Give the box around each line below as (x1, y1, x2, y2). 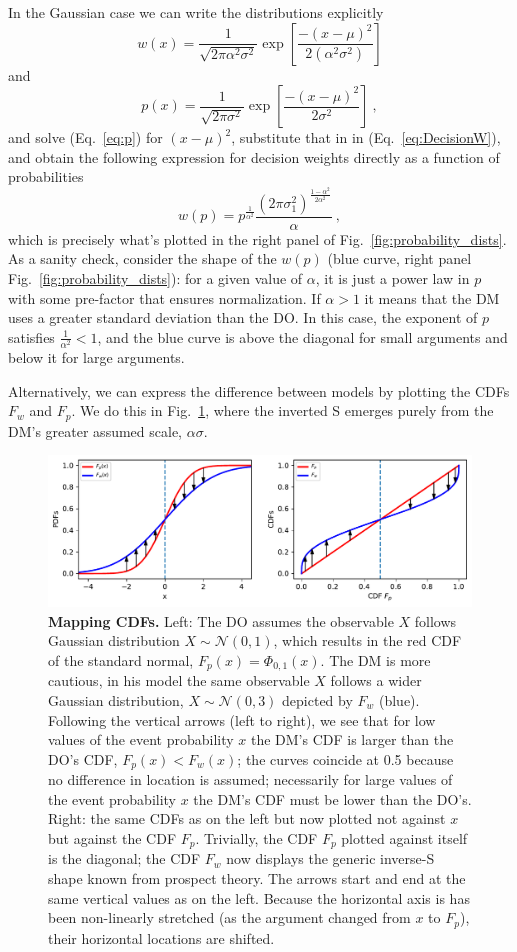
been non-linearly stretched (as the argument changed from (48, 907, 411, 928)
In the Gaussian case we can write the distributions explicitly (8, 2, 384, 22)
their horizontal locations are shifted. (48, 927, 275, 948)
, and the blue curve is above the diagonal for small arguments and (97, 326, 508, 347)
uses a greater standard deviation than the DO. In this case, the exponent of (8, 307, 478, 328)
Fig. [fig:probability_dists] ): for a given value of (8, 268, 303, 289)
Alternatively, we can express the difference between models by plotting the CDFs (8, 380, 510, 401)
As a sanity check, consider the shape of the (8, 248, 277, 269)
